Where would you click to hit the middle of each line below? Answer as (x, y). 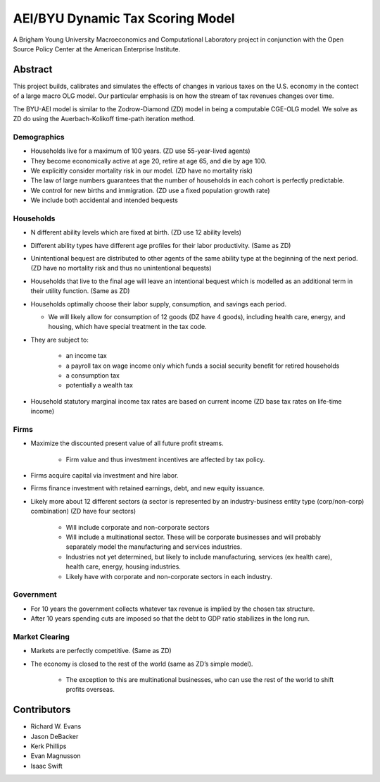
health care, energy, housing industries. (123, 566)
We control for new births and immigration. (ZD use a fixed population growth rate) (150, 190)
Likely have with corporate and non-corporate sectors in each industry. (169, 576)
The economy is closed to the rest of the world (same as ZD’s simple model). (142, 664)
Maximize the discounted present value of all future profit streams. (127, 443)
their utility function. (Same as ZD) (80, 291)
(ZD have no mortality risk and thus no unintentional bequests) (121, 268)
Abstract (33, 69)
